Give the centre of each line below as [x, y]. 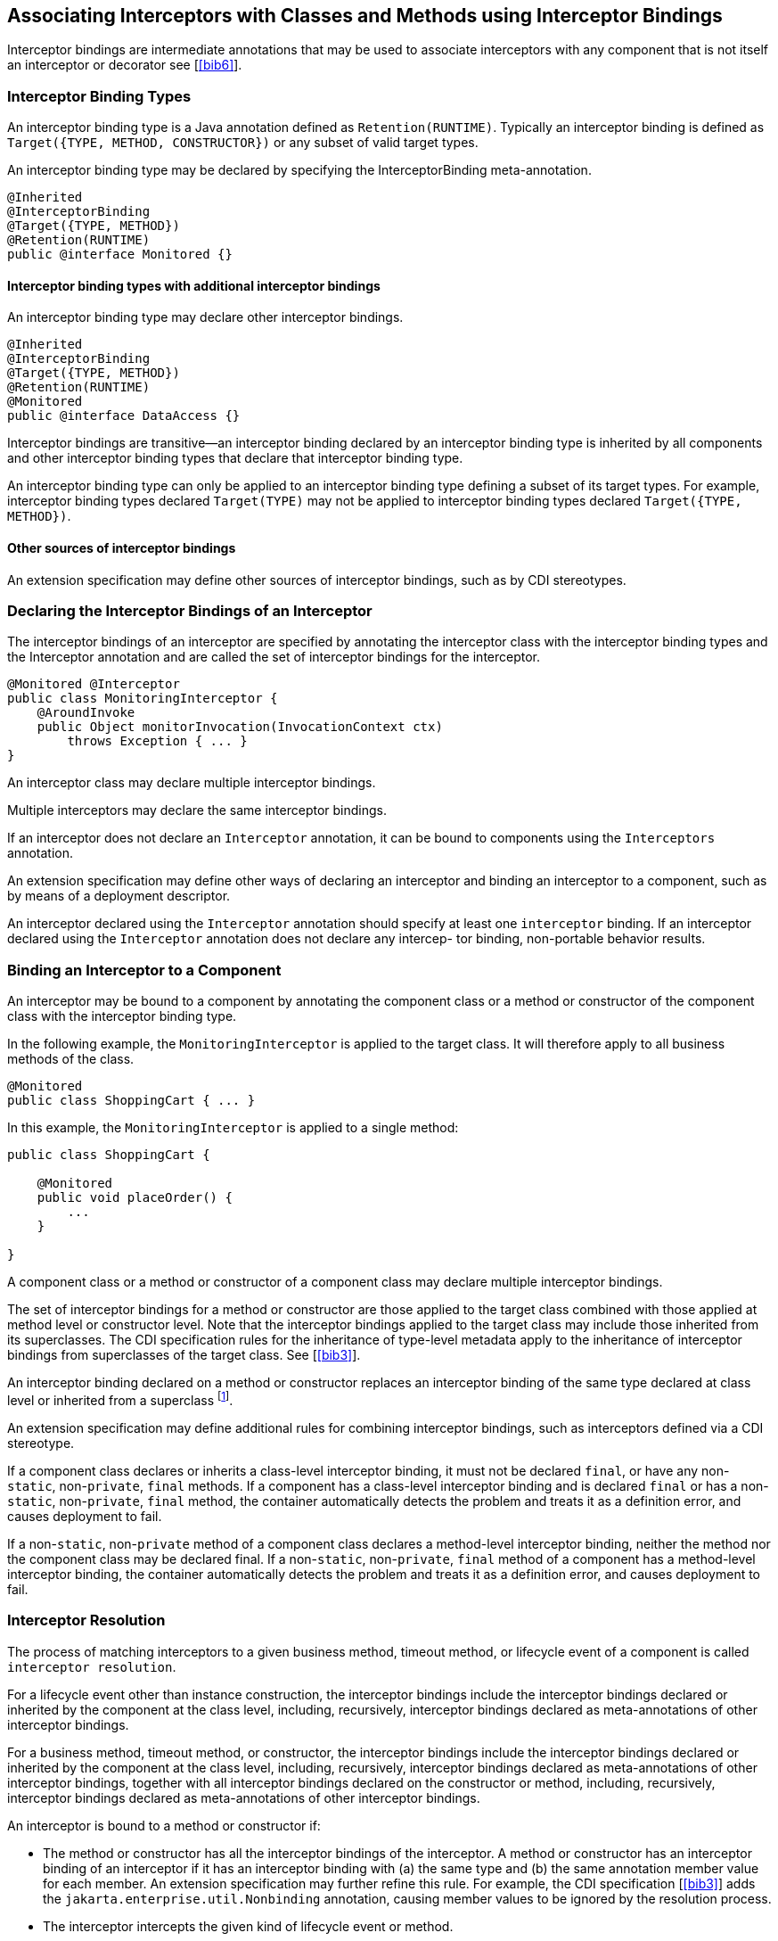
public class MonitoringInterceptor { [143, 699]
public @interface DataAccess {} [124, 416]
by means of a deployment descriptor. [119, 896]
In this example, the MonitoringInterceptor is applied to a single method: [233, 1128]
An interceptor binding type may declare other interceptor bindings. [205, 317]
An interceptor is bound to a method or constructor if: [164, 1825]
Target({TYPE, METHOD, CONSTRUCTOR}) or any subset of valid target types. [243, 143]
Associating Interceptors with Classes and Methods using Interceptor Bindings [365, 16]
